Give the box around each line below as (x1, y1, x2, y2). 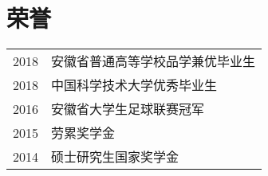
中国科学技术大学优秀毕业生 (51, 76, 218, 95)
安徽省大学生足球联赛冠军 (51, 100, 205, 119)
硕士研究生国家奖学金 (51, 147, 179, 166)
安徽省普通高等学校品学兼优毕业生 (51, 52, 256, 71)
